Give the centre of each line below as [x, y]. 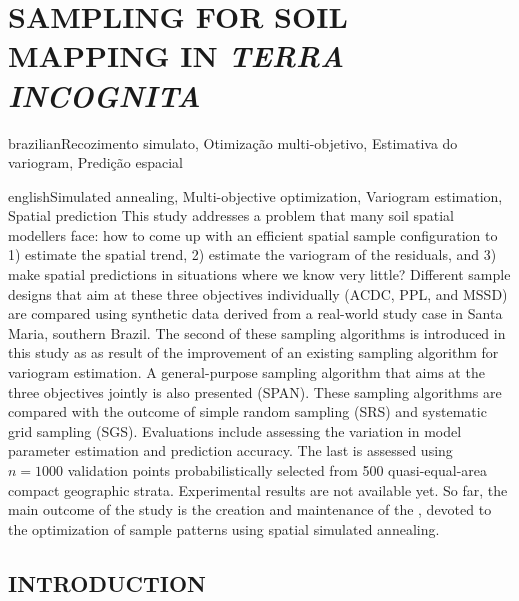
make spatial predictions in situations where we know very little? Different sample [259, 274]
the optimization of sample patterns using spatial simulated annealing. [224, 528]
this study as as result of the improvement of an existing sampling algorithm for [253, 352]
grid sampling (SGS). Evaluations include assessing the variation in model [235, 430]
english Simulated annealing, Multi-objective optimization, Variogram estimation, [255, 195]
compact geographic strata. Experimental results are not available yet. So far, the [258, 489]
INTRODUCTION [107, 582]
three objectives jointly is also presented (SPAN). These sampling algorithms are [255, 391]
